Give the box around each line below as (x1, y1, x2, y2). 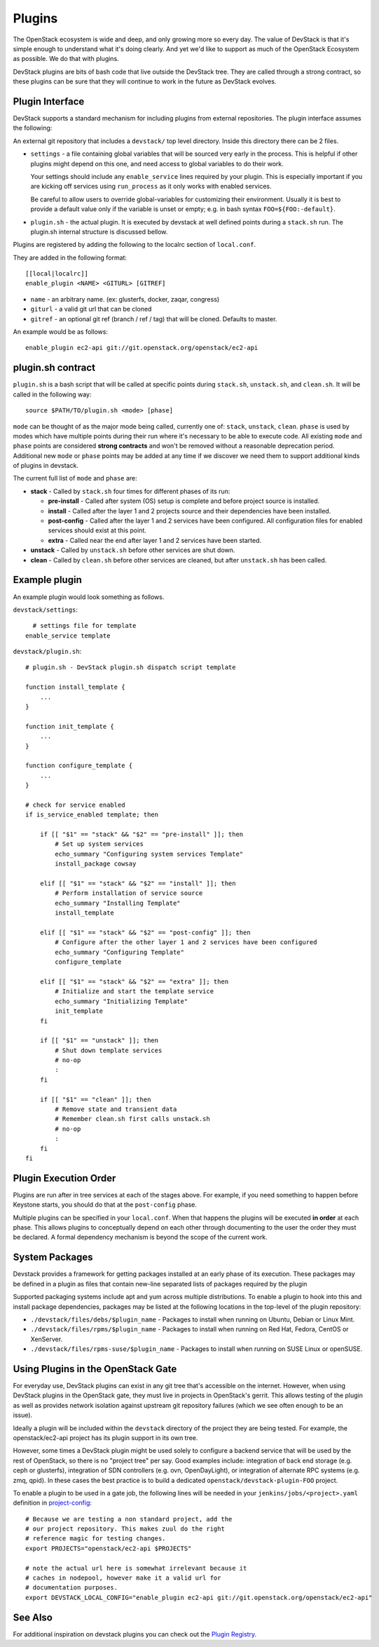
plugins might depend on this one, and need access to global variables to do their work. (30, 159, 284, 168)
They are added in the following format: (13, 253, 128, 262)
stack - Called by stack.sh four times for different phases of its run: (30, 487, 230, 495)
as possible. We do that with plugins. (13, 55, 119, 63)
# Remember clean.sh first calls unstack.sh (55, 1115, 210, 1123)
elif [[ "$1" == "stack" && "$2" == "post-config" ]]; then (39, 929, 251, 936)
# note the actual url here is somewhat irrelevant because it (25, 1564, 247, 1572)
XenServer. (30, 1335, 63, 1343)
